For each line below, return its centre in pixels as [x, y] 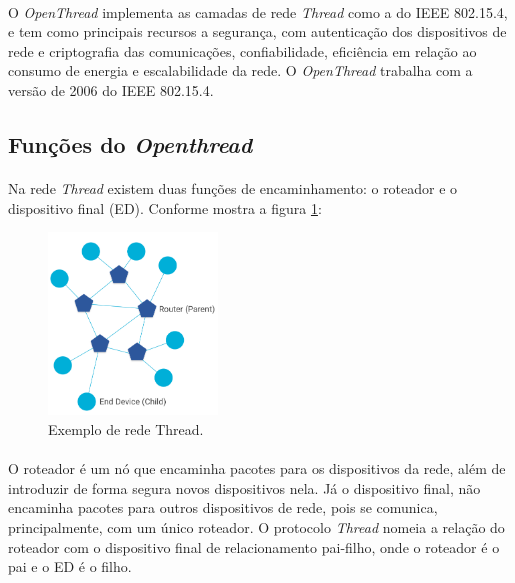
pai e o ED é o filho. [70, 566]
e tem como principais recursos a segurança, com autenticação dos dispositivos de [257, 31]
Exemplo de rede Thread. [126, 429]
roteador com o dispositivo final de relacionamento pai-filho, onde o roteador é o [254, 546]
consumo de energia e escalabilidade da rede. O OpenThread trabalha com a [240, 70]
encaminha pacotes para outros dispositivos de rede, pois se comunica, [223, 507]
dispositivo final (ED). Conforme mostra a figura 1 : [165, 207]
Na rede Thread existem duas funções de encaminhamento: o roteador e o [233, 187]
